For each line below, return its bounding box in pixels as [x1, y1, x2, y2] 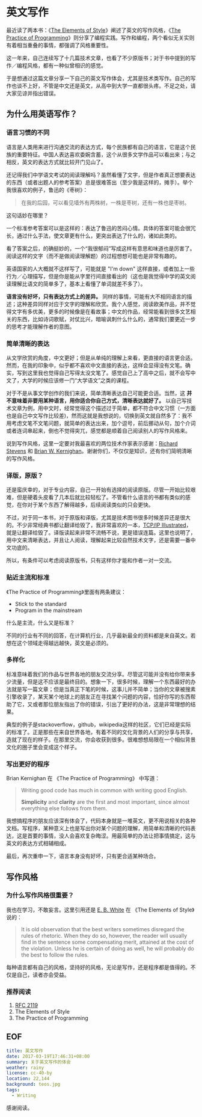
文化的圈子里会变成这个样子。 [6, 743, 80, 750]
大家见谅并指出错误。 [6, 90, 59, 97]
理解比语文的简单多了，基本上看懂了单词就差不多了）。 [11, 280, 146, 287]
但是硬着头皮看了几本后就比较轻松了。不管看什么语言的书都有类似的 [16, 494, 185, 501]
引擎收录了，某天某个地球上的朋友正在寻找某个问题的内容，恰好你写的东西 [6, 693, 191, 700]
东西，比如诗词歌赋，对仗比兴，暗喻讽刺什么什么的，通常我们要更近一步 [16, 315, 196, 322]
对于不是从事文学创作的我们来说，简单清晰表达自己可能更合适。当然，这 [6, 389, 185, 397]
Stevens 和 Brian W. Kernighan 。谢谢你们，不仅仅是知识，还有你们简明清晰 [6, 447, 192, 454]
